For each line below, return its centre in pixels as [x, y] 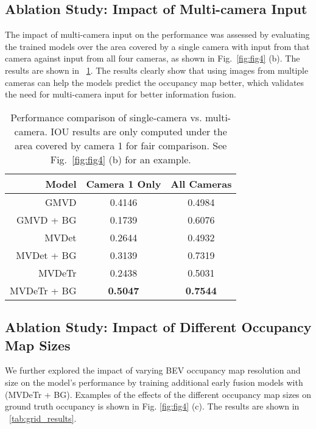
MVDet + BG [46, 255]
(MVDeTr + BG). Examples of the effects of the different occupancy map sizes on [158, 394]
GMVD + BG [47, 219]
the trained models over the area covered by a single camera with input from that [157, 46]
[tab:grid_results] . [43, 418]
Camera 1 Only [124, 183]
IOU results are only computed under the [139, 131]
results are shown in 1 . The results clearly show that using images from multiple [157, 70]
